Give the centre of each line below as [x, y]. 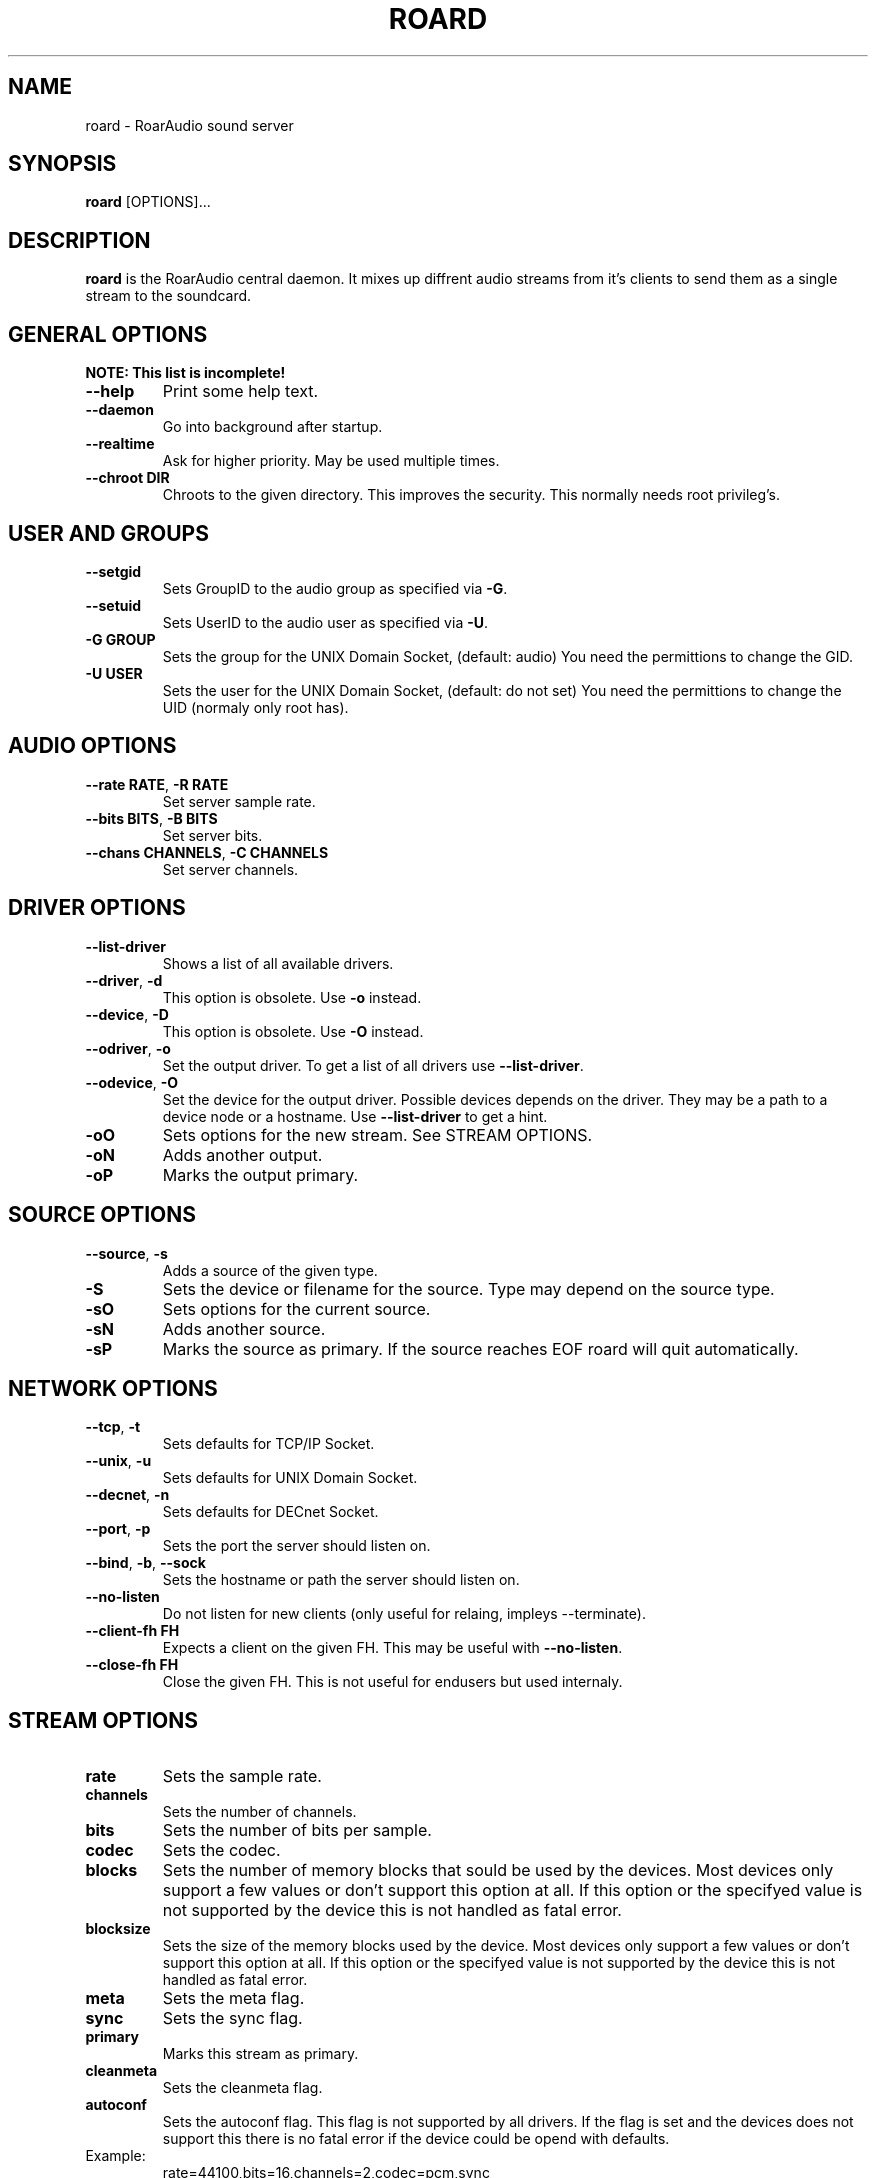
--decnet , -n [127, 1495]
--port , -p [118, 1529]
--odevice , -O [132, 1082]
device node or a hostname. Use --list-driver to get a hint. [355, 1116]
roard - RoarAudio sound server [189, 125]
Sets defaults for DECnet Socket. [270, 1512]
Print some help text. [240, 391]
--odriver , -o [128, 1048]
